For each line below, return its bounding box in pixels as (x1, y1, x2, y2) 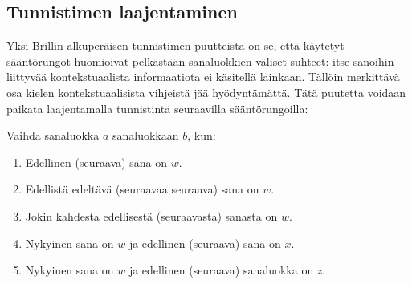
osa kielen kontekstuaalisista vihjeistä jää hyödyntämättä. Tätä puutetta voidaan (6, 83, 406, 100)
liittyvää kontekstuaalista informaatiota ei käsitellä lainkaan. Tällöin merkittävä (6, 68, 400, 85)
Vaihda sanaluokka (6, 127, 100, 144)
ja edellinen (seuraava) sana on (128, 234, 281, 251)
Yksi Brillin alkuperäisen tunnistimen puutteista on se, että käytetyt (6, 37, 345, 54)
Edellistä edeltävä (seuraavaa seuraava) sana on (25, 181, 259, 197)
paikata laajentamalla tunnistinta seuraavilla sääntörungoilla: (6, 99, 308, 116)
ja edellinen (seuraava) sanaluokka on (128, 262, 314, 278)
